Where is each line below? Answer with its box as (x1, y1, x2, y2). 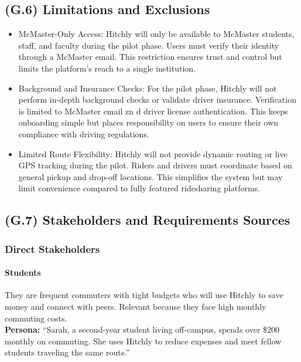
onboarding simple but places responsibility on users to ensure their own (18, 116, 279, 128)
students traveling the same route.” (5, 346, 130, 358)
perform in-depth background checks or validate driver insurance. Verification (18, 93, 296, 106)
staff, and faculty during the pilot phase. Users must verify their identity (18, 39, 279, 51)
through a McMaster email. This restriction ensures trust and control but (18, 50, 282, 63)
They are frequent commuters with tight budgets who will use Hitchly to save (5, 289, 283, 301)
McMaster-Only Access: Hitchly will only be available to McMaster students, (18, 28, 295, 40)
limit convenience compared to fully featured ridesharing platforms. (18, 182, 261, 194)
